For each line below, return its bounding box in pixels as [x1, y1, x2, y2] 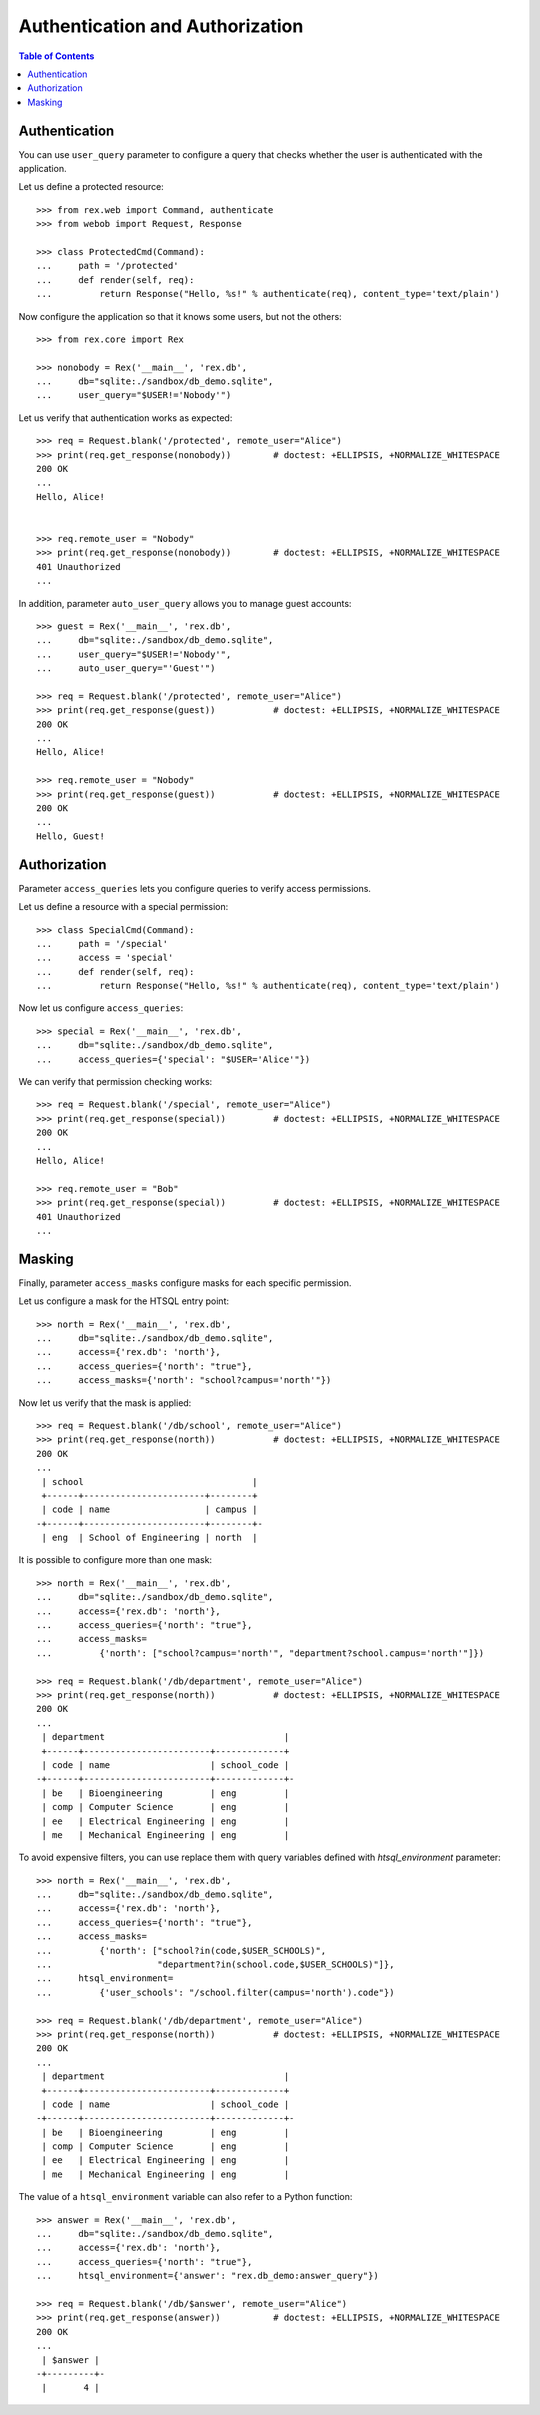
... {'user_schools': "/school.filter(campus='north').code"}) [36, 1986, 395, 1998]
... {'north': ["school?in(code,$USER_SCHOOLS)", [36, 1945, 327, 1956]
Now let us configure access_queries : [18, 1002, 184, 1014]
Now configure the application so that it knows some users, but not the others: [18, 310, 342, 322]
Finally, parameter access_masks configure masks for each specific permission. [18, 1276, 352, 1289]
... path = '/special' [36, 938, 169, 949]
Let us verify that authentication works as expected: [18, 411, 233, 424]
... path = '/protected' [36, 260, 179, 272]
